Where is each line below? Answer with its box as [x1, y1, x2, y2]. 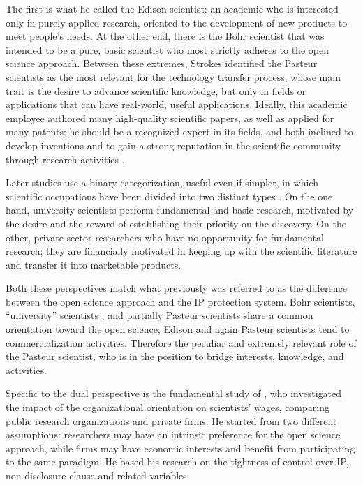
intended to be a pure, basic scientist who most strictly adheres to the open [6, 42, 329, 57]
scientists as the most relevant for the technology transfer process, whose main [6, 69, 341, 84]
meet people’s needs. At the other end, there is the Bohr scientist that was [6, 29, 325, 43]
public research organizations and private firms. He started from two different [6, 413, 337, 428]
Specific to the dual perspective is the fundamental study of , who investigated [6, 386, 342, 401]
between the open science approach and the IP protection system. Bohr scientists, [6, 294, 355, 308]
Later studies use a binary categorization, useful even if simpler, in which [6, 175, 318, 190]
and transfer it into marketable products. [6, 257, 181, 271]
